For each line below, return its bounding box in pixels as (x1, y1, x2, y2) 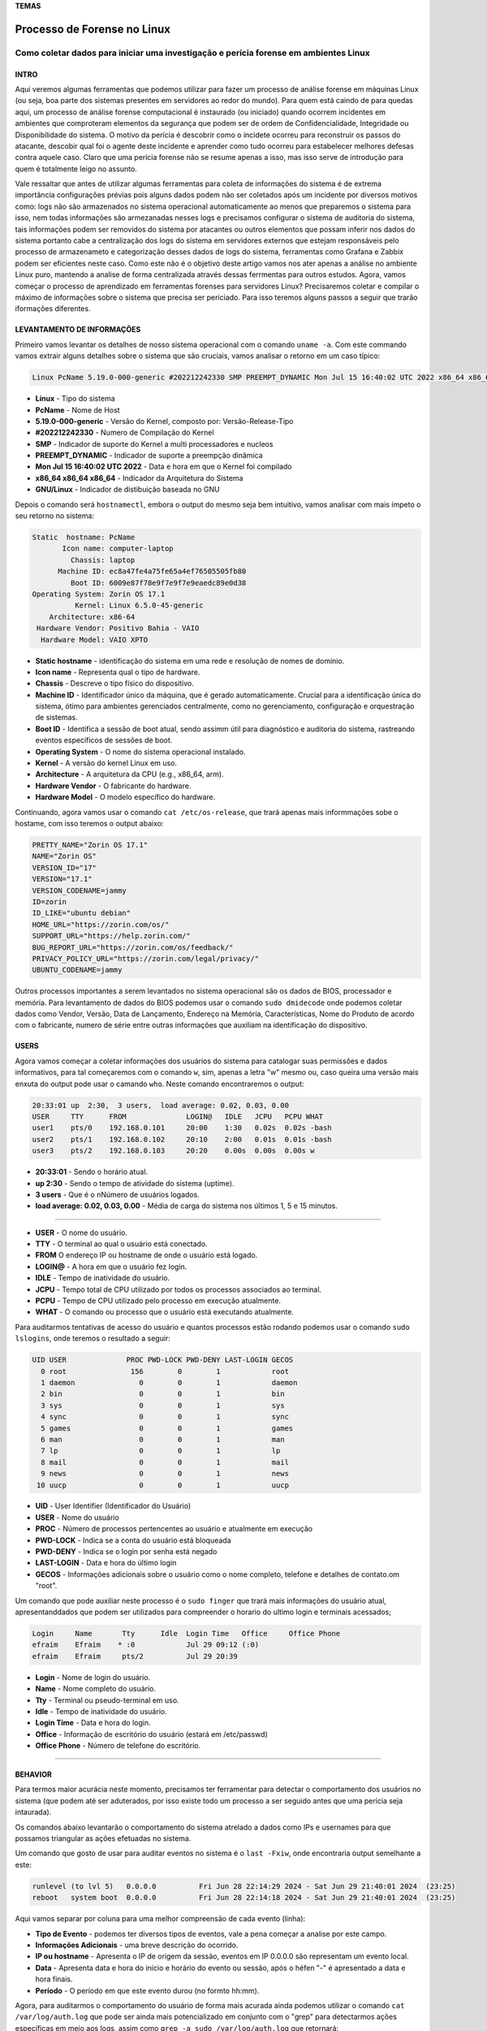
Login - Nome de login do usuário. (35, 1672, 151, 1682)
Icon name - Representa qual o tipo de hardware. (35, 667, 200, 677)
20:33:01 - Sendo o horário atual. (35, 1167, 149, 1177)
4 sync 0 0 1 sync (41, 1412, 290, 1422)
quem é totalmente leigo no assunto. (15, 163, 137, 174)
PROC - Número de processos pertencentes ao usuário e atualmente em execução (35, 1524, 312, 1534)
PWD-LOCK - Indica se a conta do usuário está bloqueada (35, 1535, 231, 1545)
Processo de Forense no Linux (15, 22, 170, 36)
